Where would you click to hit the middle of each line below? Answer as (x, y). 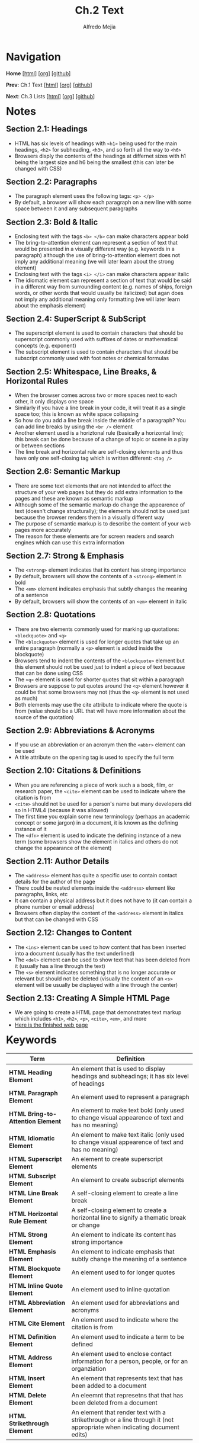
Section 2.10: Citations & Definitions (74, 771)
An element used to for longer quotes (123, 1272)
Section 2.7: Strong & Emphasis (65, 555)
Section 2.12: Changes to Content (69, 933)
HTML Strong (28, 1234)
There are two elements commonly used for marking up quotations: (97, 629)
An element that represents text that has (127, 1378)
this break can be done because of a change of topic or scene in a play (102, 440)
